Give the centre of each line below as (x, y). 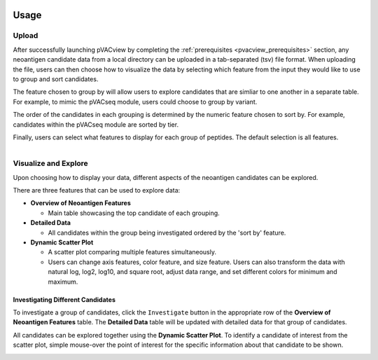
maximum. (63, 282)
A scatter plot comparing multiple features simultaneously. (132, 252)
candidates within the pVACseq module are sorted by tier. (96, 124)
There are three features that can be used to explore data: (97, 191)
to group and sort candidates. (56, 79)
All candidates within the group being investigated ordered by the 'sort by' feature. (167, 233)
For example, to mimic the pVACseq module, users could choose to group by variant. (135, 102)
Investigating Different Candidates (64, 299)
